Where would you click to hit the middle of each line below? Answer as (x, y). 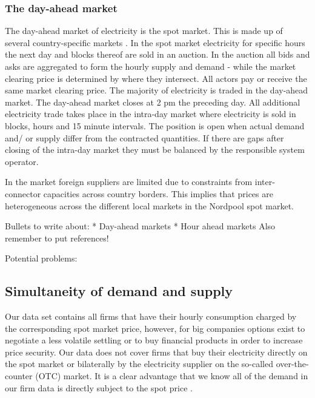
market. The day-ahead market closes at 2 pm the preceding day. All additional (153, 102)
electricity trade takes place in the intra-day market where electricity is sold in (151, 114)
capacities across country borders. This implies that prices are (158, 193)
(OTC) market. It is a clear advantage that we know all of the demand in (172, 376)
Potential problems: (41, 258)
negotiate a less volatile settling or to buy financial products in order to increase (154, 340)
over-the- (292, 364)
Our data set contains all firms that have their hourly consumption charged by (151, 316)
